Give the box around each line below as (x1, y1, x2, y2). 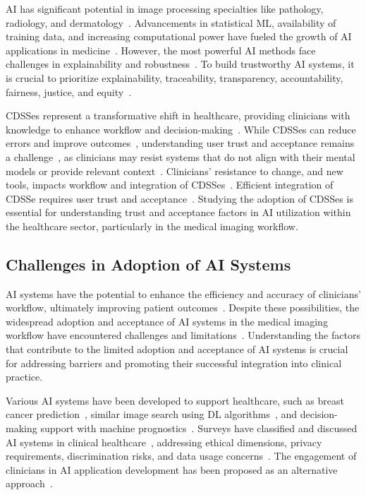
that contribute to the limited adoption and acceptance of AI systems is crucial (6, 342, 348, 357)
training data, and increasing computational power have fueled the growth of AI (6, 29, 352, 44)
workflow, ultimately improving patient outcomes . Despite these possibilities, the (6, 300, 360, 315)
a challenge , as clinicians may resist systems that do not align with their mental (6, 149, 355, 164)
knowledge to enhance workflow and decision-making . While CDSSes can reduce (6, 121, 356, 136)
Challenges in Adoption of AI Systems (6, 253, 291, 275)
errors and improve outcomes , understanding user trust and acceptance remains (6, 136, 355, 150)
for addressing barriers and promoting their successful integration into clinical (6, 355, 342, 370)
